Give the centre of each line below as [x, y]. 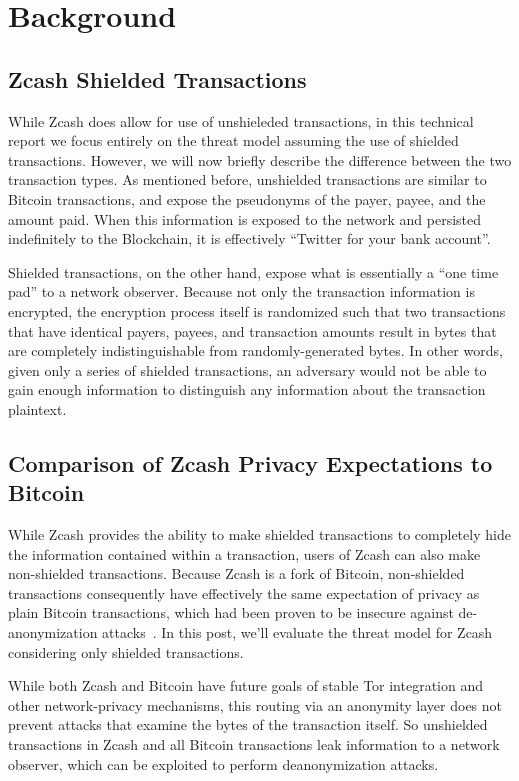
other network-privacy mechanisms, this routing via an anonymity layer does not [255, 704]
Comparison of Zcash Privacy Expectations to [250, 462]
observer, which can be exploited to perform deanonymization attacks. [223, 763]
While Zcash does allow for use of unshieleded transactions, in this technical [241, 120]
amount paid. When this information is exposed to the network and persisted [245, 218]
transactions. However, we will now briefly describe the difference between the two [260, 159]
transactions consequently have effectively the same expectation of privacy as [244, 592]
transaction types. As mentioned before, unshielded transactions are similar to [247, 179]
